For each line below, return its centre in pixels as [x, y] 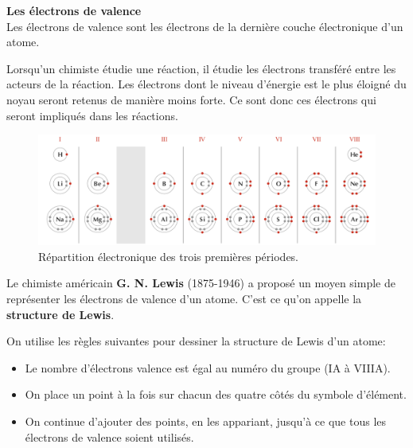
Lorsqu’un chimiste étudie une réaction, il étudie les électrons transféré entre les [201, 68]
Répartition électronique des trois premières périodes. [169, 256]
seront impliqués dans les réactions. [92, 115]
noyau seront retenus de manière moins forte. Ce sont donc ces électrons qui [191, 99]
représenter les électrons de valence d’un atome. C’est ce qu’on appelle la [184, 299]
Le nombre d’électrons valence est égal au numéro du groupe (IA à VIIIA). [208, 367]
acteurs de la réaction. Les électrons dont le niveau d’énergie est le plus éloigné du [206, 84]
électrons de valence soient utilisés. [109, 436]
